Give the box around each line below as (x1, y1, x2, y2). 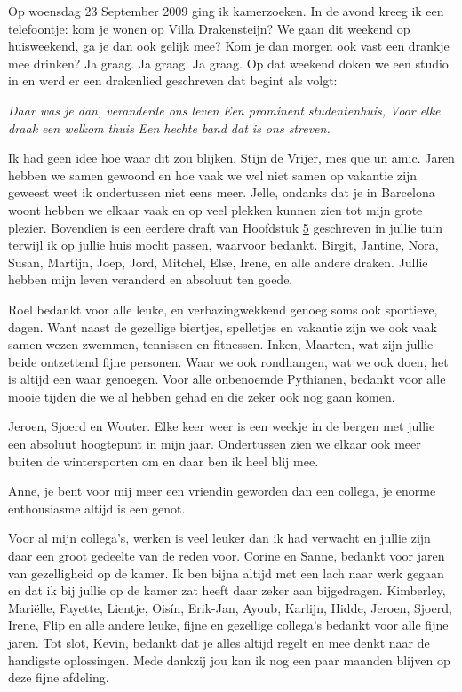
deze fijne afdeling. (8, 668, 109, 687)
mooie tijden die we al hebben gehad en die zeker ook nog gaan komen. (8, 386, 395, 405)
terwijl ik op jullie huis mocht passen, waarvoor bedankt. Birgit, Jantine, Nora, (8, 235, 439, 254)
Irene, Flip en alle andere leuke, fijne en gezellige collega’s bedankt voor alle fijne (8, 616, 449, 634)
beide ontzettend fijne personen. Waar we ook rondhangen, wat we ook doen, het (8, 352, 449, 370)
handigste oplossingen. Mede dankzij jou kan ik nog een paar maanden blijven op (8, 650, 450, 669)
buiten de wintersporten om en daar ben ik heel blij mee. (8, 451, 319, 470)
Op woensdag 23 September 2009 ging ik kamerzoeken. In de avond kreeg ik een (8, 2, 444, 20)
